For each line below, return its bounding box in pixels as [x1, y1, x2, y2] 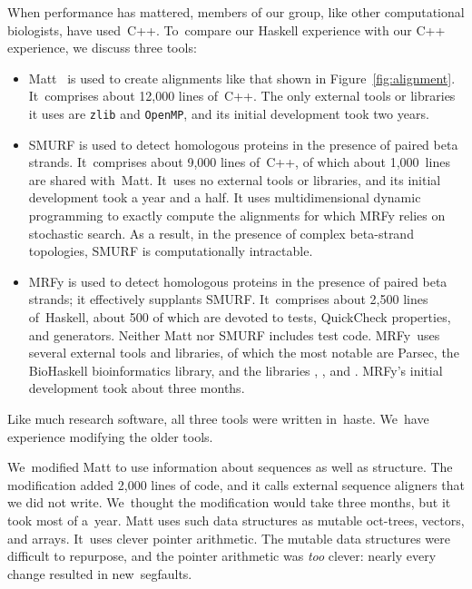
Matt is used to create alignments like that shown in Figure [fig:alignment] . [28, 68, 456, 87]
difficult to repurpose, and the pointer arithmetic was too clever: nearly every [7, 546, 437, 565]
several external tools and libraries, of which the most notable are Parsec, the [28, 343, 459, 362]
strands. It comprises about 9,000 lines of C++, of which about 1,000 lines [28, 152, 450, 172]
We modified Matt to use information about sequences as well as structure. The [7, 457, 453, 476]
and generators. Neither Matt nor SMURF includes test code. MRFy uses [28, 325, 440, 344]
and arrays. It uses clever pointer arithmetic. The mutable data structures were [7, 528, 450, 547]
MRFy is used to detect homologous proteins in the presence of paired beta [28, 271, 447, 290]
